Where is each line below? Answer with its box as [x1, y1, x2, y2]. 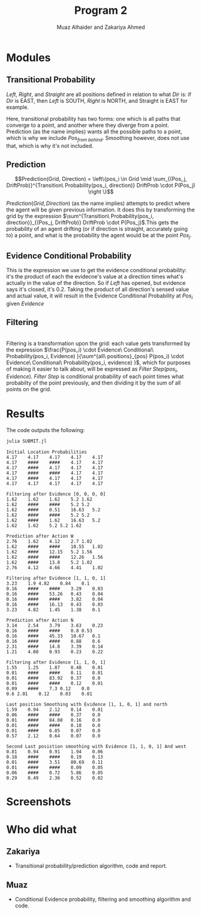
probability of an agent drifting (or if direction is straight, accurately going [6, 225, 188, 233]
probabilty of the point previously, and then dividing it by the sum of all [6, 379, 181, 386]
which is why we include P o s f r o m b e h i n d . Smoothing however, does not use [6, 134, 190, 143]
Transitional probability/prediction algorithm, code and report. [14, 862, 167, 870]
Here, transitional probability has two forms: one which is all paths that [6, 115, 181, 122]
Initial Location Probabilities [6, 449, 87, 455]
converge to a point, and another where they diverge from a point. [6, 121, 169, 129]
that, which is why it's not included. [6, 142, 94, 149]
